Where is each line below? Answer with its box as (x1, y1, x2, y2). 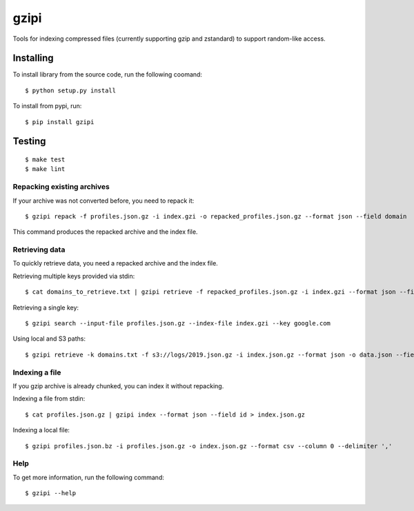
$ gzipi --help (25, 490, 77, 497)
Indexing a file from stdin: (12, 394, 86, 403)
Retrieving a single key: (12, 303, 79, 312)
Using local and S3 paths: (12, 334, 86, 343)
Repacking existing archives (12, 182, 110, 192)
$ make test (25, 156, 66, 163)
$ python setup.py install (25, 86, 117, 94)
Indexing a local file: (12, 426, 70, 434)
